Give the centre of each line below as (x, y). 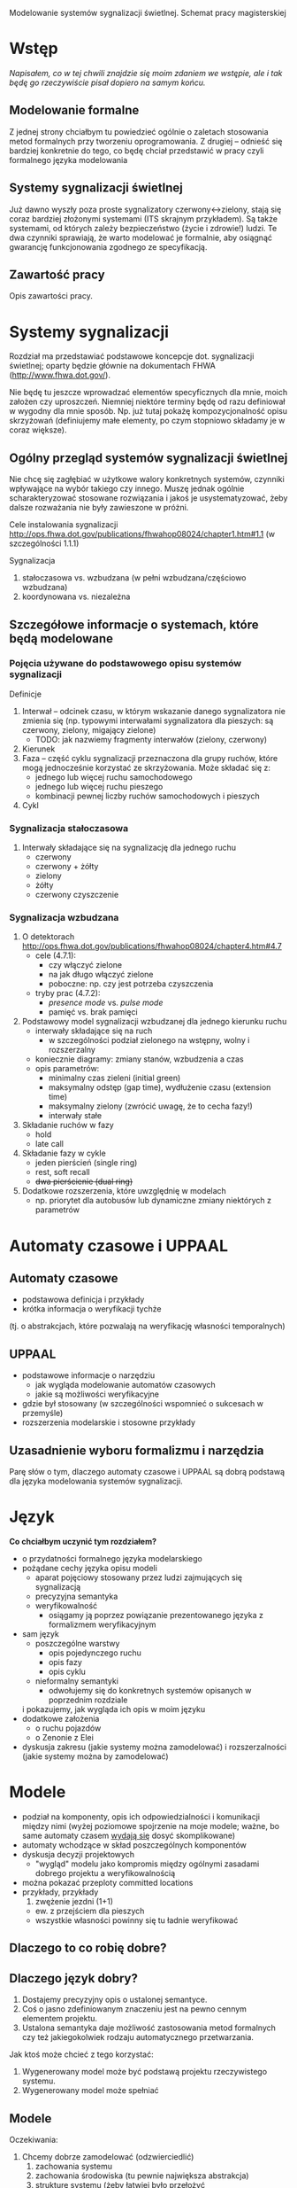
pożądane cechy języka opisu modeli (89, 1568)
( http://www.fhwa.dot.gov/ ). (60, 375)
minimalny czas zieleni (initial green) (114, 1078)
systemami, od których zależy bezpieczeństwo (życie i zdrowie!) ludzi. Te (143, 228)
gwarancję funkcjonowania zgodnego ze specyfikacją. (108, 246)
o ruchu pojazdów (68, 1728)
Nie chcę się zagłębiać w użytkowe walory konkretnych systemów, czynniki (147, 479)
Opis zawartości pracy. (51, 296)
